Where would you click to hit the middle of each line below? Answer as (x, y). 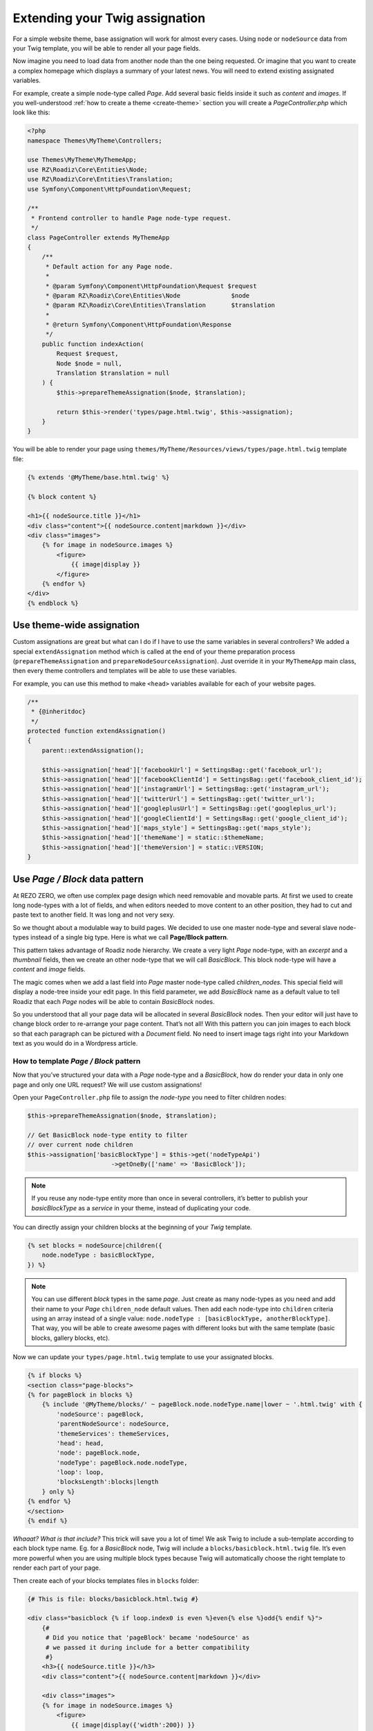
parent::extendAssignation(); (93, 750)
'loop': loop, (80, 1472)
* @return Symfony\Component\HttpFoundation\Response (138, 325)
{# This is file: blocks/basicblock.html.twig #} (113, 1599)
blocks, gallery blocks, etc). (71, 1338)
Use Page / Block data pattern (78, 879)
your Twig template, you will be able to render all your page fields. (107, 48)
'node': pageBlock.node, (98, 1453)
